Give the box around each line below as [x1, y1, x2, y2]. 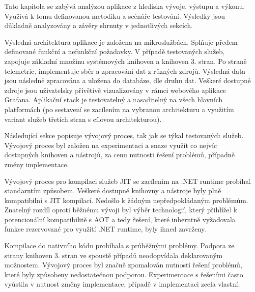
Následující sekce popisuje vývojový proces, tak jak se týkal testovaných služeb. [4, 130, 244, 141]
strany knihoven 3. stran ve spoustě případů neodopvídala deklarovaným [4, 250, 223, 260]
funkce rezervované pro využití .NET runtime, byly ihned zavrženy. [4, 224, 206, 234]
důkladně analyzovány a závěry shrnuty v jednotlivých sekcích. [4, 20, 193, 30]
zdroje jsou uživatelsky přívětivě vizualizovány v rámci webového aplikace [4, 85, 226, 95]
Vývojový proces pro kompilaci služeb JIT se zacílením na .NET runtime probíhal [4, 175, 251, 186]
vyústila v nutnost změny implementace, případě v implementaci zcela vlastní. [4, 279, 240, 289]
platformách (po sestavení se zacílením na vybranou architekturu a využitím [4, 104, 234, 114]
